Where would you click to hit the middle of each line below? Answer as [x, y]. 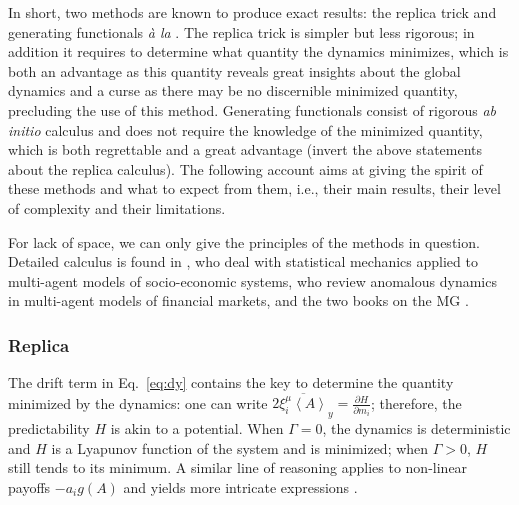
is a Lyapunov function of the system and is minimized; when [240, 447]
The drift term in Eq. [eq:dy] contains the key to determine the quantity [231, 382]
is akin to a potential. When [197, 427]
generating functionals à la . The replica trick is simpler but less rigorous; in [241, 31]
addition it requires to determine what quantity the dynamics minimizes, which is [258, 51]
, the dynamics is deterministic [416, 427]
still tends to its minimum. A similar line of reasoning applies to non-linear [238, 467]
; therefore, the [416, 402]
